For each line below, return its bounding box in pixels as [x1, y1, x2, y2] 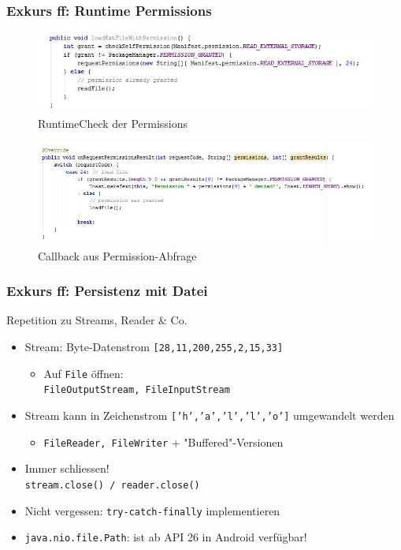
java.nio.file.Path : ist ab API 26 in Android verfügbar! [24, 529, 307, 545]
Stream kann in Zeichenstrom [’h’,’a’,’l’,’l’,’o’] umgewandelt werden [24, 407, 395, 424]
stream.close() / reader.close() [24, 479, 200, 491]
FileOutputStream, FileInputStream [43, 384, 230, 396]
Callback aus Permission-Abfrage [38, 247, 197, 264]
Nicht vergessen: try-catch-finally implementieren [24, 502, 280, 518]
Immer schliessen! [24, 460, 110, 477]
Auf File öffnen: [43, 365, 124, 381]
